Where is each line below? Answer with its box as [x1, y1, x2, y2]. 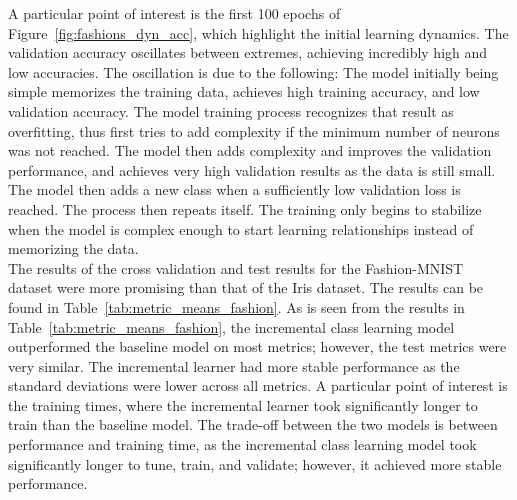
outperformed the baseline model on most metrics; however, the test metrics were [8, 336, 507, 357]
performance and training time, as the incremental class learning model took [8, 434, 477, 455]
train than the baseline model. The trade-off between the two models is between [8, 414, 498, 435]
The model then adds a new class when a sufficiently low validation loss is [8, 179, 461, 200]
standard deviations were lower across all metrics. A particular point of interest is [8, 375, 508, 396]
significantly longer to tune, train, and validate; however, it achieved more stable [8, 453, 502, 474]
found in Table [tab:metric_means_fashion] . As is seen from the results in [8, 296, 465, 317]
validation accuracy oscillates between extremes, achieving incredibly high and [8, 42, 488, 63]
